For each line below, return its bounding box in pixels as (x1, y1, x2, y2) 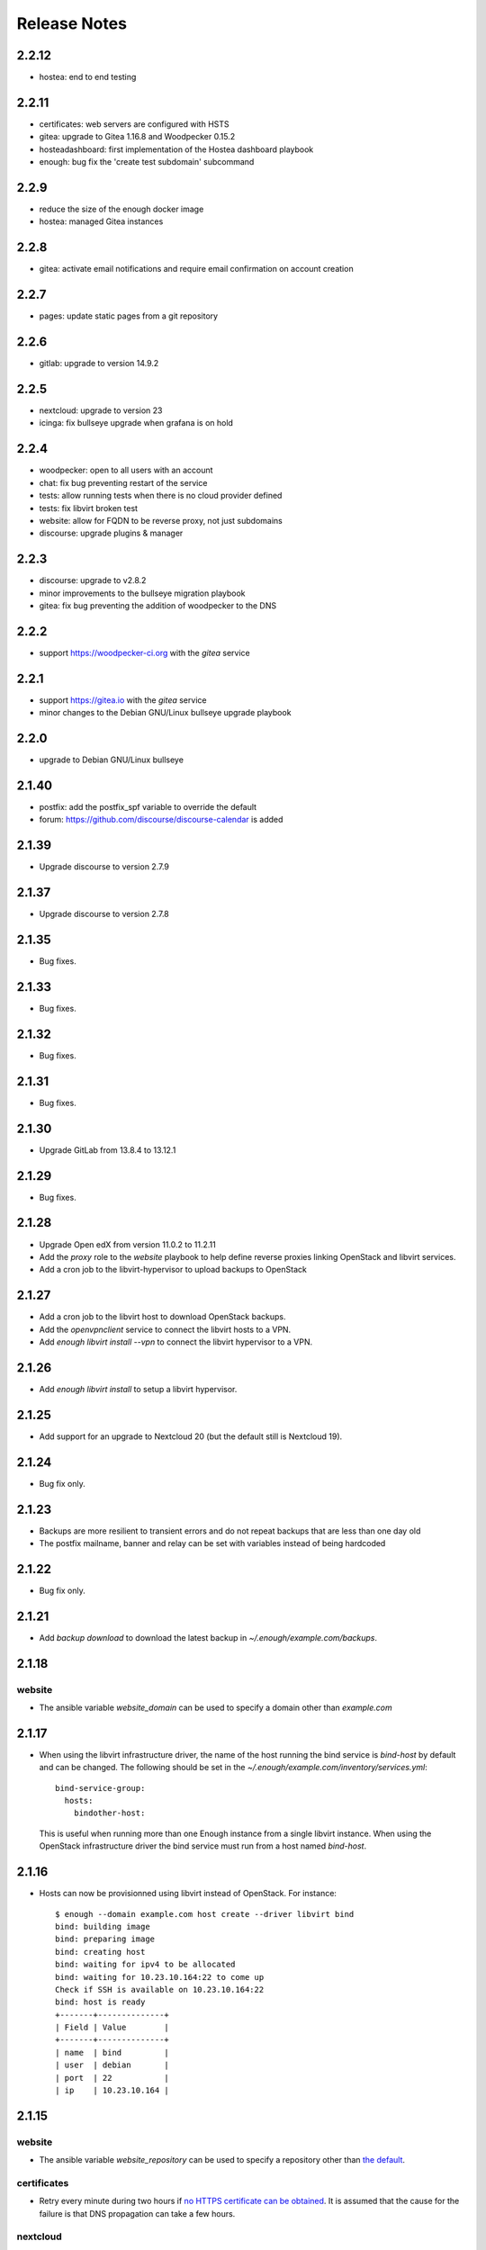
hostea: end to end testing (39, 72, 137, 83)
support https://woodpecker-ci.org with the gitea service (39, 647, 251, 658)
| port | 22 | (55, 2073, 170, 2083)
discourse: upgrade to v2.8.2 (39, 575, 147, 586)
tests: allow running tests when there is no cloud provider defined (39, 490, 283, 501)
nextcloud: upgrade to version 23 (39, 405, 163, 416)
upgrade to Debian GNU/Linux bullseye (39, 754, 184, 765)
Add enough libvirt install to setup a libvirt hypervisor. (39, 1383, 238, 1394)
